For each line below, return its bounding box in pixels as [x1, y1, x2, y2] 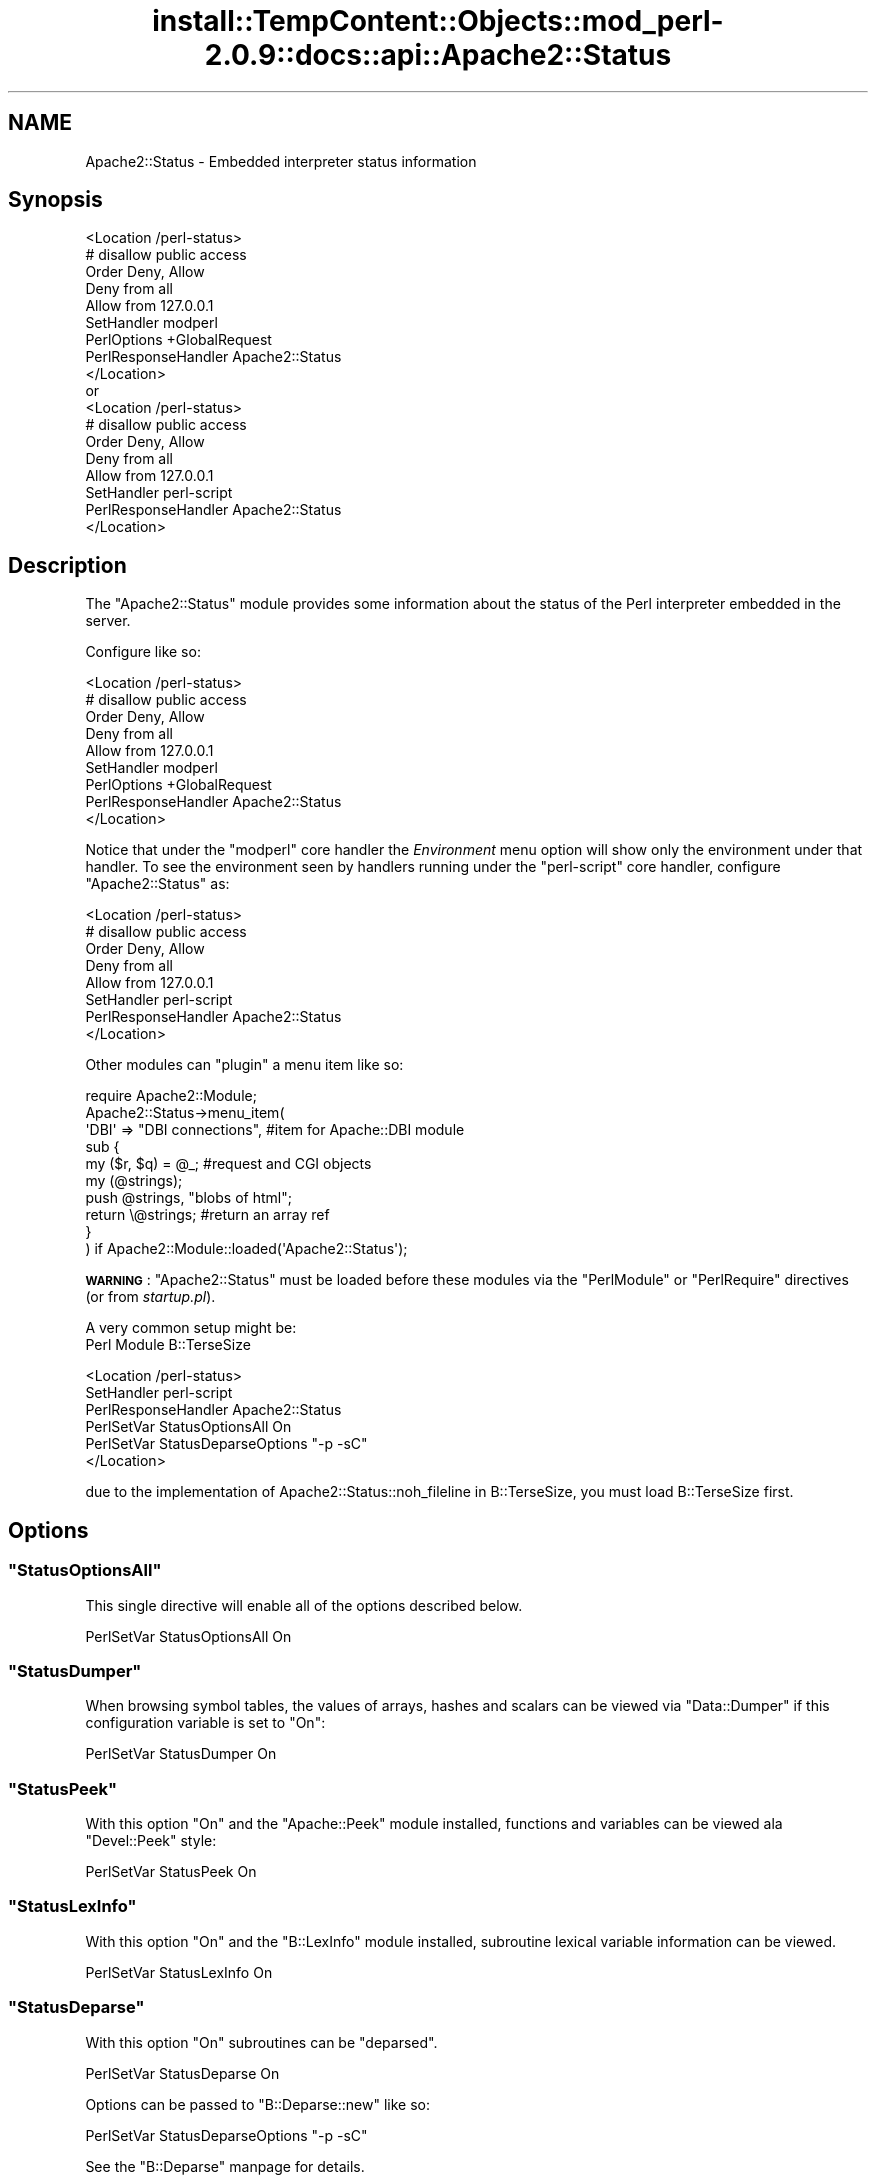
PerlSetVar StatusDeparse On [85, 2064, 280, 2082]
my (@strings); [85, 1172, 183, 1190]
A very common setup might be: [85, 1319, 297, 1337]
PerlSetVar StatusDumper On [85, 1745, 277, 1763]
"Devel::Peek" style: [85, 1832, 217, 1849]
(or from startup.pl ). [85, 1288, 216, 1306]
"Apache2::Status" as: [85, 875, 230, 893]
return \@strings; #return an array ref [85, 1206, 330, 1224]
